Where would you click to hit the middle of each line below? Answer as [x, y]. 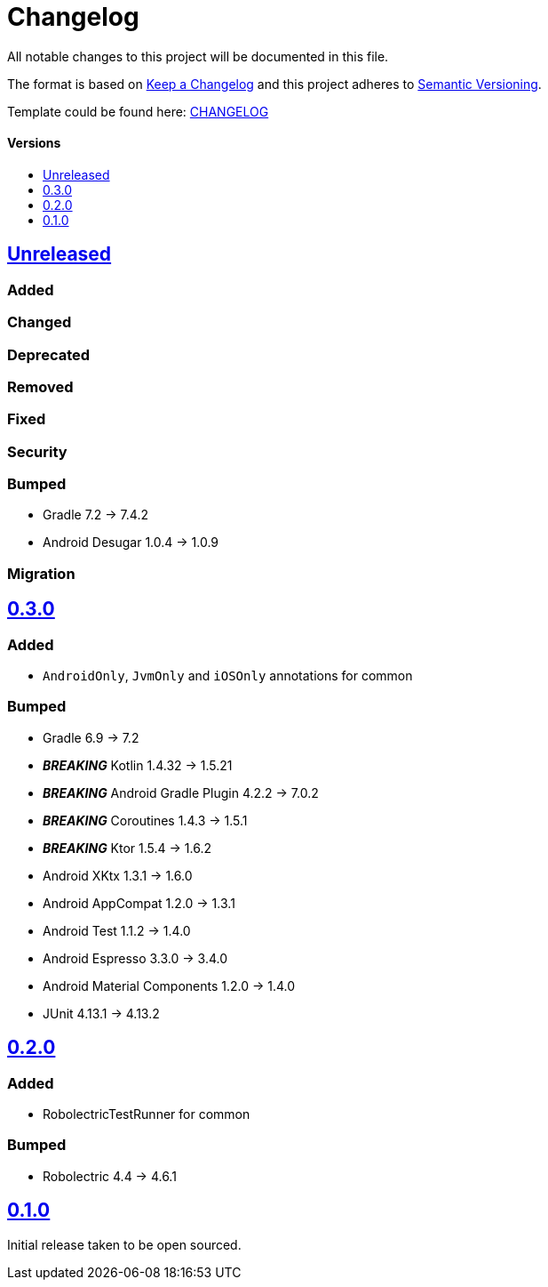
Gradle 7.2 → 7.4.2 [95, 515]
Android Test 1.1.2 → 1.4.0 [117, 930]
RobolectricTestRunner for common [147, 1114]
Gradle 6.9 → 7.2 [91, 737]
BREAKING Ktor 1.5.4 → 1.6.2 [127, 848]
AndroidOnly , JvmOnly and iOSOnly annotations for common [228, 676]
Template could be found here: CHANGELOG [138, 111]
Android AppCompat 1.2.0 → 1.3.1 [139, 903]
